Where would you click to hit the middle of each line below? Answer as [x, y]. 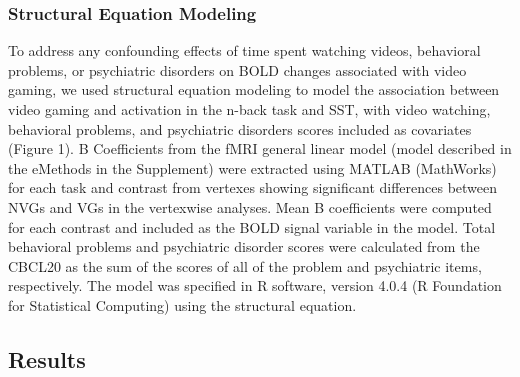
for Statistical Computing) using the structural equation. [182, 304]
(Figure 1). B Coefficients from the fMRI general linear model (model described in [260, 148]
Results [47, 358]
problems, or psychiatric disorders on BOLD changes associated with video [237, 69]
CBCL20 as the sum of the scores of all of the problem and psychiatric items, [245, 265]
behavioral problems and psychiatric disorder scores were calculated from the [244, 246]
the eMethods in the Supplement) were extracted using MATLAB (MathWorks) [252, 167]
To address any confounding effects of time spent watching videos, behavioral [244, 50]
